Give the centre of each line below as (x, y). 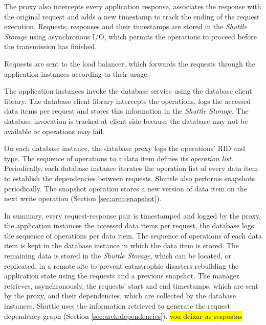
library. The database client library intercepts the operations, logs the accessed (128, 101)
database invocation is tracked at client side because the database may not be (126, 121)
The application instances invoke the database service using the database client (128, 91)
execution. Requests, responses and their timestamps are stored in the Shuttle (126, 26)
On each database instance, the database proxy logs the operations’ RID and (125, 148)
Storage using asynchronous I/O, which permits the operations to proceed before (130, 36)
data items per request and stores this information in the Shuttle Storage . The (126, 111)
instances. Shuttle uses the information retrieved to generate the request (117, 306)
